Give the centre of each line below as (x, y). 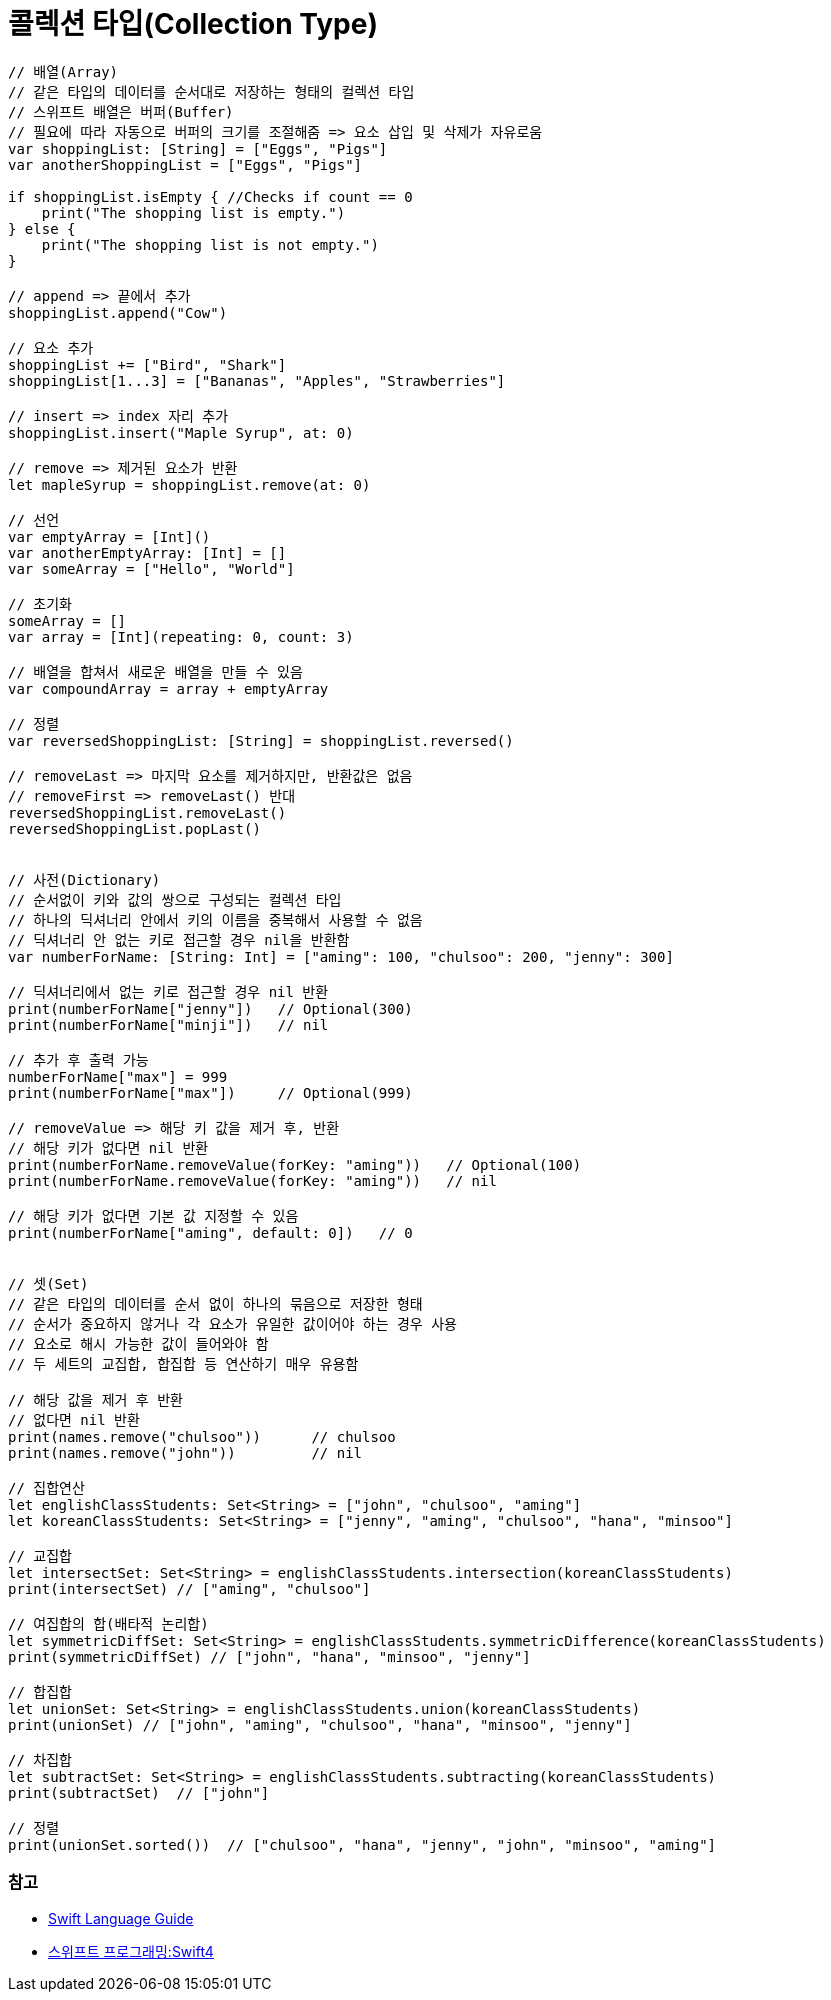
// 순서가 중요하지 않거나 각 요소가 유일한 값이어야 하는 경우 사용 (232, 1323)
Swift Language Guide (121, 1918)
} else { (42, 228)
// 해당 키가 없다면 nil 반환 (108, 1147)
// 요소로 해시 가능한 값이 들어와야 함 (138, 1343)
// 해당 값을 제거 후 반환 (95, 1399)
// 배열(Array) (63, 71)
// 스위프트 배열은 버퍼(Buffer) (121, 111)
